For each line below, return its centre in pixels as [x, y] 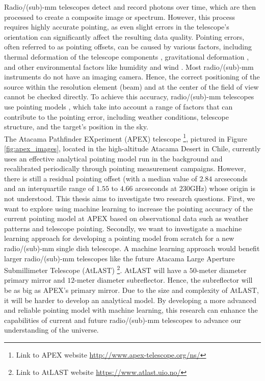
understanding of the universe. [51, 330]
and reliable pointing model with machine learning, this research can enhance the [131, 310]
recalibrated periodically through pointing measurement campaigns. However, [125, 168]
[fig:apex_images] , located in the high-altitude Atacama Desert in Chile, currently [132, 148]
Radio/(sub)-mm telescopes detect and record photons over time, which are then [130, 7]
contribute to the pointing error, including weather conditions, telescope [116, 116]
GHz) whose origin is [222, 188]
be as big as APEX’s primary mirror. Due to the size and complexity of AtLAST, [131, 290]
